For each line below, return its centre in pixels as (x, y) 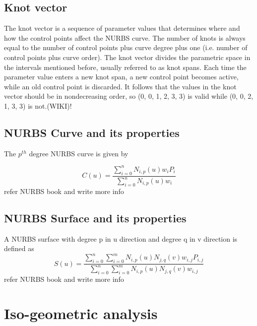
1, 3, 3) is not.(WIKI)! (38, 105)
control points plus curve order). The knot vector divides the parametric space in (127, 57)
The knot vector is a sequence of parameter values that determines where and (122, 28)
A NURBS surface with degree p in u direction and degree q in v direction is (121, 238)
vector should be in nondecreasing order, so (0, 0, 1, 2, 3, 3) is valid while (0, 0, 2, (129, 96)
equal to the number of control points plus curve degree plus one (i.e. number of (126, 47)
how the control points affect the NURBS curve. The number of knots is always (125, 37)
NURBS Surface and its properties (95, 218)
